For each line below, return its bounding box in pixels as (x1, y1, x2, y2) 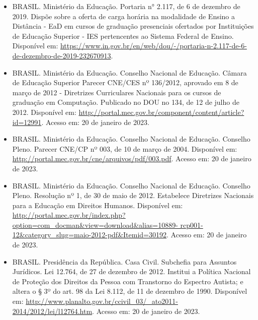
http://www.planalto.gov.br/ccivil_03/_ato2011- (26, 296, 178, 306)
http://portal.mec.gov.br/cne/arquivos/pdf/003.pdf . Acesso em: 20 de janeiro (12, 153, 251, 164)
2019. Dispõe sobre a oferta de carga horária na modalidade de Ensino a (12, 11, 235, 21)
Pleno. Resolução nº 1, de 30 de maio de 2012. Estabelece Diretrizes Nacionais (12, 190, 254, 201)
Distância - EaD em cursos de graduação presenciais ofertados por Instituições (12, 21, 254, 31)
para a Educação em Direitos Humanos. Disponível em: (12, 200, 183, 210)
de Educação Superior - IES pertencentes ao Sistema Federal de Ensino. (12, 30, 234, 41)
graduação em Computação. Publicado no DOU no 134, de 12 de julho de (12, 97, 239, 107)
